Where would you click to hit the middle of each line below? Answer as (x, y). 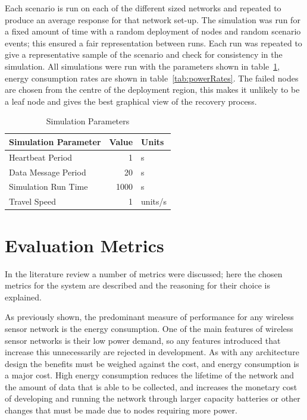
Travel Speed (32, 201)
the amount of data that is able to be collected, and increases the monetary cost (151, 386)
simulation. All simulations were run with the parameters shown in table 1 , (142, 66)
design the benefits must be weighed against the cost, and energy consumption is (152, 363)
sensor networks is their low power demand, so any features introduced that (143, 340)
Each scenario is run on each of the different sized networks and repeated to (143, 8)
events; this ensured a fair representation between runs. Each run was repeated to (153, 43)
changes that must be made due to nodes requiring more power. (121, 410)
